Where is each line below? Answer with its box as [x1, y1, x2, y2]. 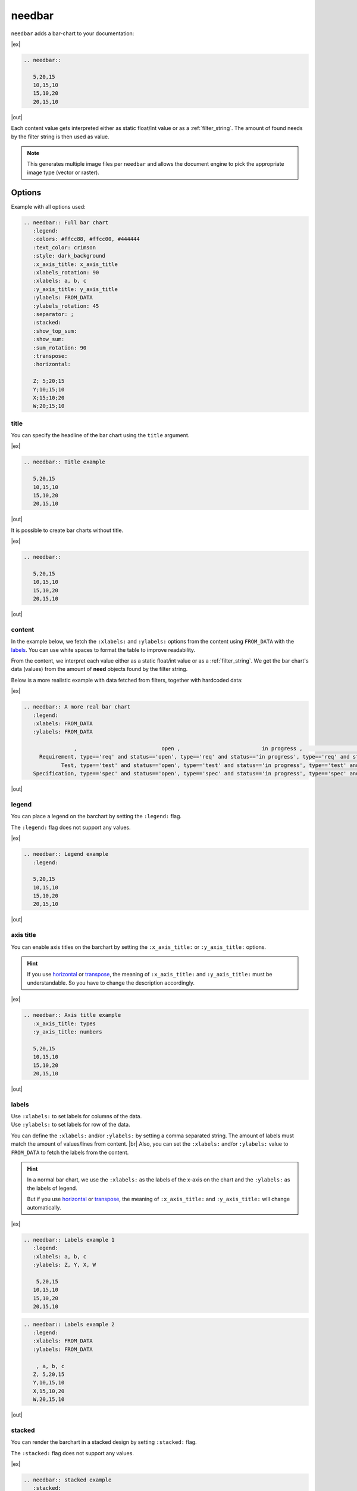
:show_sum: [33, 336, 65, 343]
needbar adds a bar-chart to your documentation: [11, 30, 134, 37]
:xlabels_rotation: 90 [33, 269, 99, 276]
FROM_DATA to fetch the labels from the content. [11, 1149, 129, 1156]
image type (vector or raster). [27, 169, 99, 176]
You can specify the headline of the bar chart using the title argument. [11, 432, 190, 439]
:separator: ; [33, 311, 74, 317]
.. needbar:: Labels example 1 [23, 1236, 115, 1243]
